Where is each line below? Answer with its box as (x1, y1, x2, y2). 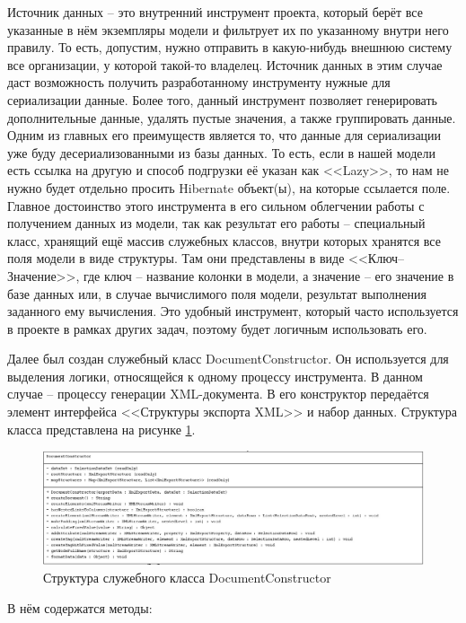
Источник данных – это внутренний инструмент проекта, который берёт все (7, 3, 423, 21)
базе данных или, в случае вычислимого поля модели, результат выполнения (7, 284, 426, 303)
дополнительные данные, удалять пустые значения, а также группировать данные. (7, 108, 456, 127)
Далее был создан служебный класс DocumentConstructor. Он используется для (7, 349, 449, 368)
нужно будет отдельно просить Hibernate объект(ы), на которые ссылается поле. (7, 178, 451, 197)
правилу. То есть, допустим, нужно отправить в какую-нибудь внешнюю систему (7, 38, 453, 57)
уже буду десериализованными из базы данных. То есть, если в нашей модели (7, 143, 435, 162)
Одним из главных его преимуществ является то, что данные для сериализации (7, 126, 442, 145)
